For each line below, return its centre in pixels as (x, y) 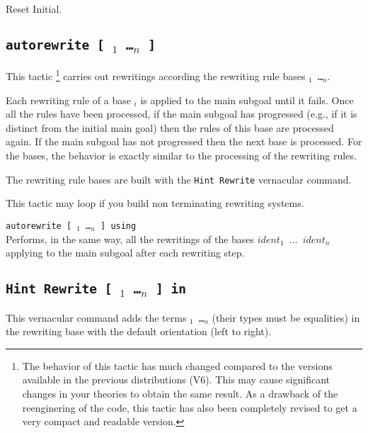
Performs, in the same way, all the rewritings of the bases (130, 238)
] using (119, 226)
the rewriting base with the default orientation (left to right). (139, 331)
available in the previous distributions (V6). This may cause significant (176, 379)
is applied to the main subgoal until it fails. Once (247, 100)
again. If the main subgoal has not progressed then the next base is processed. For (184, 141)
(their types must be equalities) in (286, 317)
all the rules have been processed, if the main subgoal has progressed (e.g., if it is (182, 114)
